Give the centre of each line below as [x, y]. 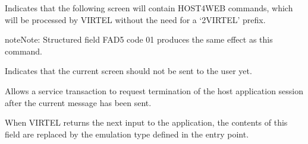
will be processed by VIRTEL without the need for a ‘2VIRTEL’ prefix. [135, 19]
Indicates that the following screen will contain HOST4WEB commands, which [149, 8]
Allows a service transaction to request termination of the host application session [154, 90]
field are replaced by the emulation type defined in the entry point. [127, 134]
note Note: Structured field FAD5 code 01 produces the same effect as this [139, 39]
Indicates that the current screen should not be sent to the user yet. [128, 71]
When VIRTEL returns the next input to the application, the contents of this [146, 122]
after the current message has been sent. [78, 102]
